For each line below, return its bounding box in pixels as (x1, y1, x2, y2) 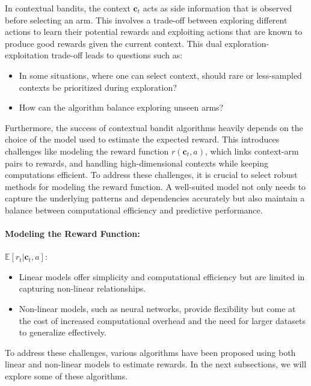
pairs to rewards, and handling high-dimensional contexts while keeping (5, 156, 268, 169)
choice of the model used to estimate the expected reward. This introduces (5, 133, 280, 146)
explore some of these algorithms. (5, 370, 128, 382)
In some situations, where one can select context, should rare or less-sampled (19, 69, 302, 81)
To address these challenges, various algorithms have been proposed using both (5, 346, 296, 358)
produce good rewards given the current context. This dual (5, 37, 222, 49)
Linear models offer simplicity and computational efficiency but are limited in (19, 270, 305, 283)
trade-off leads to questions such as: (51, 49, 183, 61)
